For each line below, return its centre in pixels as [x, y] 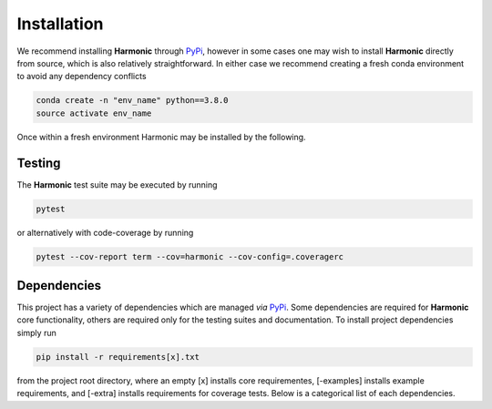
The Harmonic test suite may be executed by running [117, 184]
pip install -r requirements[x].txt [118, 357]
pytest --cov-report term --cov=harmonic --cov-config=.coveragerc [190, 256]
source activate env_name [94, 113]
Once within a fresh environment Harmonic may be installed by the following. [161, 137]
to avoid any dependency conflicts [82, 77]
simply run [36, 332]
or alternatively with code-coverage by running [105, 232]
